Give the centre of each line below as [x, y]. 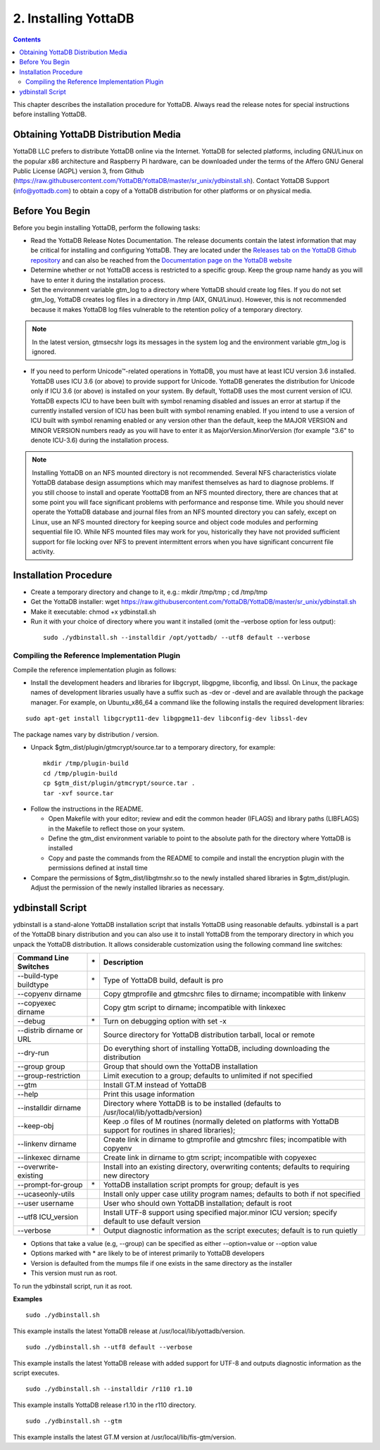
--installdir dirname [49, 1108]
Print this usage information [149, 1095]
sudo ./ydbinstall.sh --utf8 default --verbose [109, 1347]
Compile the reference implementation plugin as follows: [95, 669]
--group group [41, 1066]
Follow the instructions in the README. [87, 809]
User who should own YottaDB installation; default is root [197, 1204]
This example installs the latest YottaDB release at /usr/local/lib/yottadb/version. [129, 1331]
